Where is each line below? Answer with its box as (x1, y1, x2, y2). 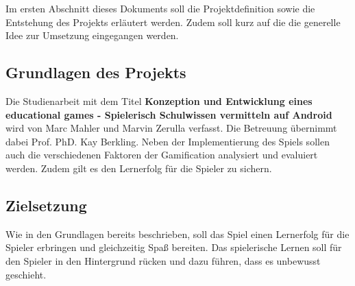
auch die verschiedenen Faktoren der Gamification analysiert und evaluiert (5, 147, 318, 162)
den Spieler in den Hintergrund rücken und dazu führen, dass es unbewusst (5, 253, 321, 267)
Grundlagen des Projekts (5, 62, 186, 83)
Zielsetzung (5, 194, 87, 215)
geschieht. (5, 267, 47, 281)
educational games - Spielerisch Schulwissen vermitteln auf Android (5, 107, 332, 121)
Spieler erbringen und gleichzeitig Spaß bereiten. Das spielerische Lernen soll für (5, 240, 342, 254)
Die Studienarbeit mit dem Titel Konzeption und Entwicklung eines (5, 93, 313, 108)
